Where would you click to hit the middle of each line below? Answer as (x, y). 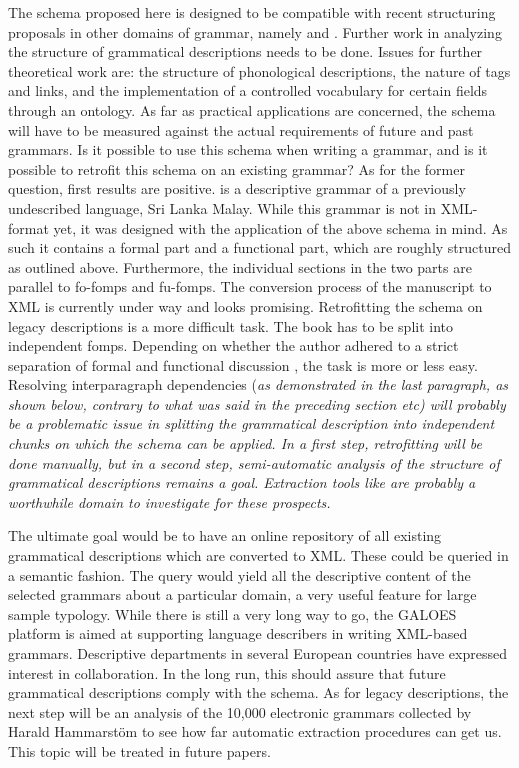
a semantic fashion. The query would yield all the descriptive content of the (239, 574)
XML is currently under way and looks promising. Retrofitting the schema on (245, 305)
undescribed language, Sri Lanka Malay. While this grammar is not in (222, 207)
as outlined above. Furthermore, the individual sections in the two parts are (240, 266)
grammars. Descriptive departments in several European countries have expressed (257, 653)
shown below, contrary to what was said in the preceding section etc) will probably (257, 403)
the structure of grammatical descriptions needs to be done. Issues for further (245, 51)
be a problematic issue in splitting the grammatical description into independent (251, 423)
